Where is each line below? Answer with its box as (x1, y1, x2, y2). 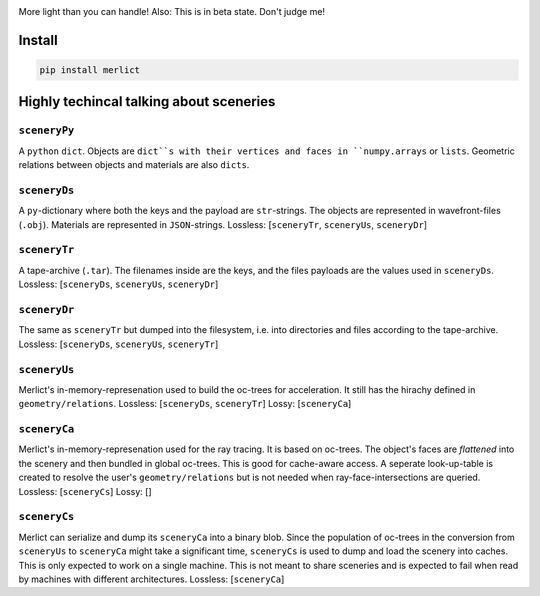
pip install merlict (39, 65, 140, 75)
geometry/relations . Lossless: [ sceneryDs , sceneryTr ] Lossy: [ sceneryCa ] (18, 398, 352, 410)
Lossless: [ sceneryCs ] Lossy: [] (18, 485, 152, 497)
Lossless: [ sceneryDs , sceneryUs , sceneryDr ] (18, 278, 219, 290)
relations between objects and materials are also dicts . (18, 159, 250, 171)
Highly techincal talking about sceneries (18, 93, 276, 110)
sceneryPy (18, 124, 75, 137)
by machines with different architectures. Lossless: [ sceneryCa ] (18, 573, 285, 585)
